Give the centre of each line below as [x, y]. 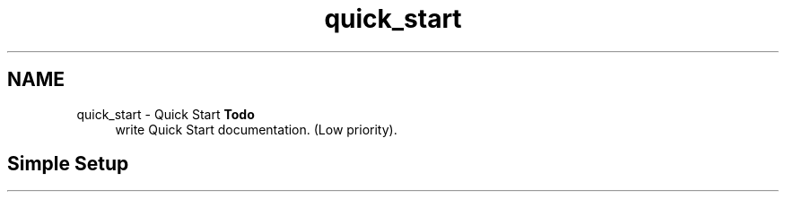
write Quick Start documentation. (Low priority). [256, 129]
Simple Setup [68, 164]
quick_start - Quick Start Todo [166, 114]
